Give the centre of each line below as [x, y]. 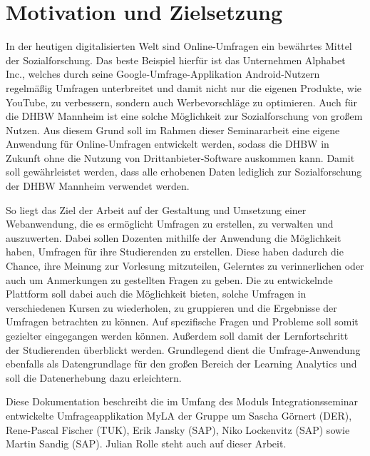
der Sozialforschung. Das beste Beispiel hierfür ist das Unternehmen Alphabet [176, 60]
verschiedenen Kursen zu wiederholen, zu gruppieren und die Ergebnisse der [171, 307]
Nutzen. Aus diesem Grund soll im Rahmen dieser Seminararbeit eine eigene [173, 130]
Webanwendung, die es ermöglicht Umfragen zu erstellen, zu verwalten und [170, 224]
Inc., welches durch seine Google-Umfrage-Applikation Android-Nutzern [163, 74]
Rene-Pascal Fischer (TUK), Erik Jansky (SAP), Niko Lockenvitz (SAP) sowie [178, 429]
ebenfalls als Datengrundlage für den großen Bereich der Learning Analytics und [181, 364]
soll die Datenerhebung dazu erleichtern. [94, 377]
